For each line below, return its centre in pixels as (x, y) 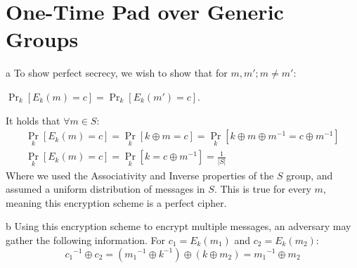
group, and (310, 175)
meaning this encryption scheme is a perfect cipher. (116, 202)
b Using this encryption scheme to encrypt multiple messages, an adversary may (178, 226)
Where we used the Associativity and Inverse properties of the (140, 175)
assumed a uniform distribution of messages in (105, 189)
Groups (42, 39)
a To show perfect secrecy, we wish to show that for (117, 73)
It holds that (33, 120)
